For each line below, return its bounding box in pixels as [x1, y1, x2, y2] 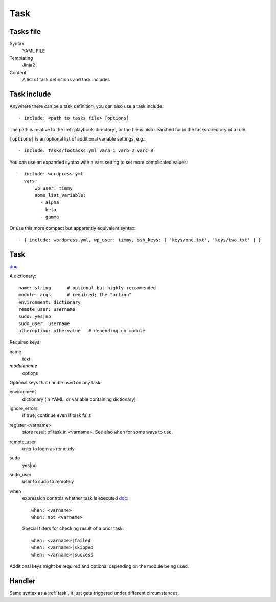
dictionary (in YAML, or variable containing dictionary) [22, 396, 136, 402]
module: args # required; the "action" [18, 292, 132, 298]
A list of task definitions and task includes [22, 77, 110, 83]
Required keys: [9, 339, 41, 345]
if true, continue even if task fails [22, 412, 91, 419]
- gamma [40, 214, 59, 220]
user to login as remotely [22, 445, 75, 452]
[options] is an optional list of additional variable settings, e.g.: [9, 136, 146, 142]
